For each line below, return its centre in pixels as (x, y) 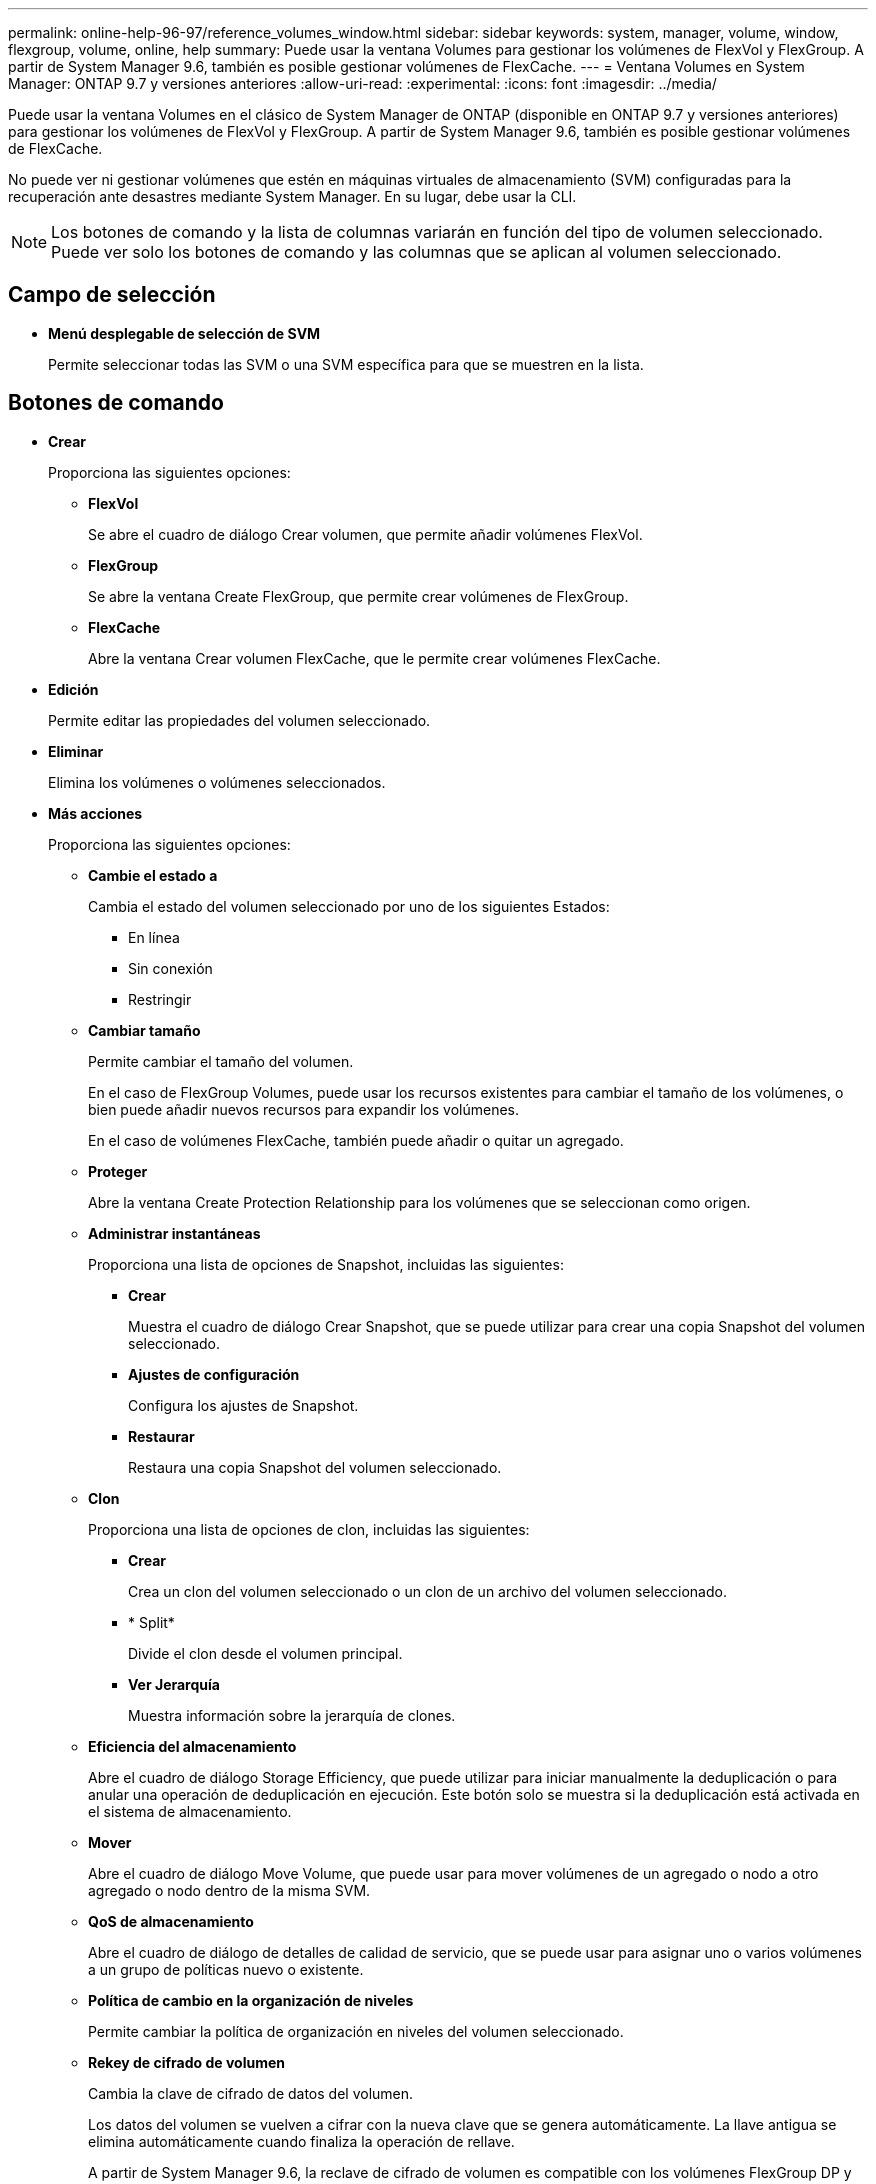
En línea (154, 937)
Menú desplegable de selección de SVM (184, 333)
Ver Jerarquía (174, 1684)
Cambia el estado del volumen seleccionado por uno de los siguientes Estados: (349, 906)
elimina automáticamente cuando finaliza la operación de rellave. (301, 2141)
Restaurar (161, 1436)
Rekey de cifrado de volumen (186, 2062)
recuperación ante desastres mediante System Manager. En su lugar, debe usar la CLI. (292, 196)
